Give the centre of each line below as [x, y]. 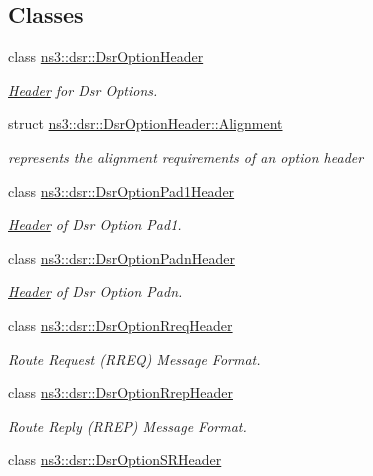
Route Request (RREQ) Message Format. [134, 358]
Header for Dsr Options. [83, 89]
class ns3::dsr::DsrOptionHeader [106, 56]
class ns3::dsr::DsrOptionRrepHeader [120, 392]
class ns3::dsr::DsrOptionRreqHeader [120, 324]
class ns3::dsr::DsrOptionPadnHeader [121, 257]
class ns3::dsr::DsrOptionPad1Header [121, 190]
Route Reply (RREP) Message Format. [127, 425]
